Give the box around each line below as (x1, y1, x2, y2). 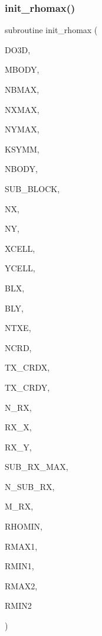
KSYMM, (5, 142, 40, 155)
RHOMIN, (5, 520, 42, 533)
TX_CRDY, (5, 381, 50, 393)
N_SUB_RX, (5, 480, 55, 492)
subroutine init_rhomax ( (5, 24, 98, 36)
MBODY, (5, 63, 40, 76)
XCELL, (5, 242, 35, 254)
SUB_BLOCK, (5, 182, 60, 194)
